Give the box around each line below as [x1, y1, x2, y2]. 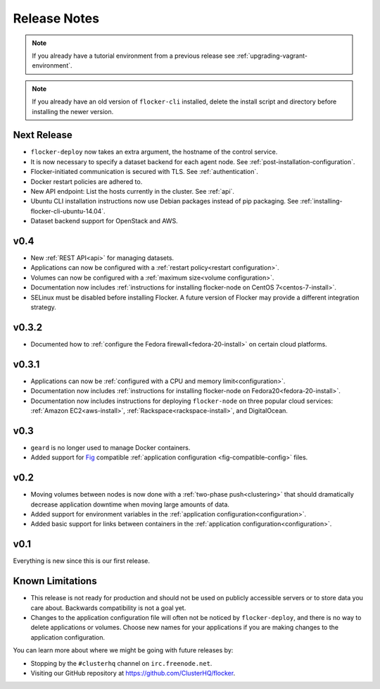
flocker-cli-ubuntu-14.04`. [30, 206, 106, 215]
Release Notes [13, 11, 100, 26]
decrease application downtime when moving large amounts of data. [30, 500, 230, 509]
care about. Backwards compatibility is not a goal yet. [30, 603, 186, 612]
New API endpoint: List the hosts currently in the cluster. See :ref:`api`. [30, 187, 235, 195]
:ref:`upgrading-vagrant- [236, 51, 308, 60]
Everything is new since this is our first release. [13, 557, 151, 565]
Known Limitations [13, 575, 98, 588]
